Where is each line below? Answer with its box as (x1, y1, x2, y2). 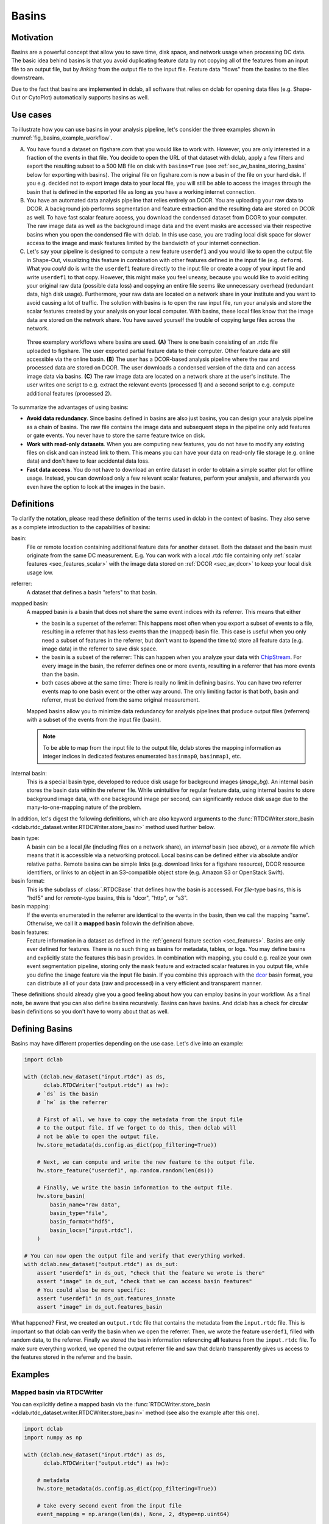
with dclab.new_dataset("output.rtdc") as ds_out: (24, 1261, 179, 1268)
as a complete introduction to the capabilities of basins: (11, 523, 150, 530)
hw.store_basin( (37, 1192, 85, 1200)
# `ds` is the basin (37, 1090, 99, 1097)
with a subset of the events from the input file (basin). (26, 716, 161, 724)
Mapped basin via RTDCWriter (11, 1387, 103, 1396)
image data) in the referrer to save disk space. (41, 645, 158, 652)
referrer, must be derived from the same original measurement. (41, 696, 200, 703)
